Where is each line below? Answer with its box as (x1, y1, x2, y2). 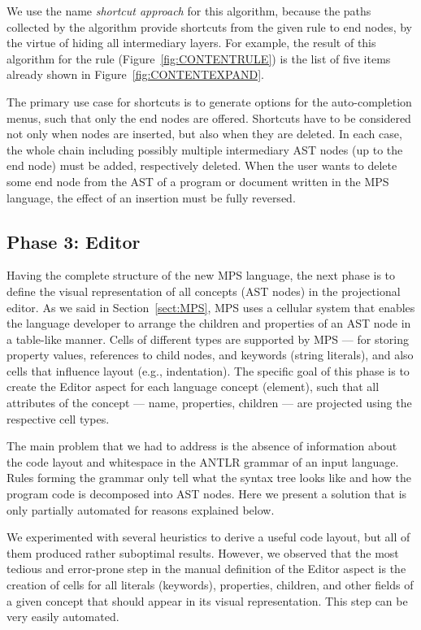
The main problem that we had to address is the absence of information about (7, 437, 397, 454)
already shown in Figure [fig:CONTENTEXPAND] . (7, 66, 264, 83)
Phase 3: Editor (7, 228, 141, 254)
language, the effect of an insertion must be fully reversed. (7, 189, 296, 206)
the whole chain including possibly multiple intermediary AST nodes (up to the (7, 141, 403, 158)
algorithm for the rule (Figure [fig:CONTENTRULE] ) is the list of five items (7, 50, 391, 67)
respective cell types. (7, 410, 110, 427)
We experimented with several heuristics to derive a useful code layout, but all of (7, 528, 410, 545)
